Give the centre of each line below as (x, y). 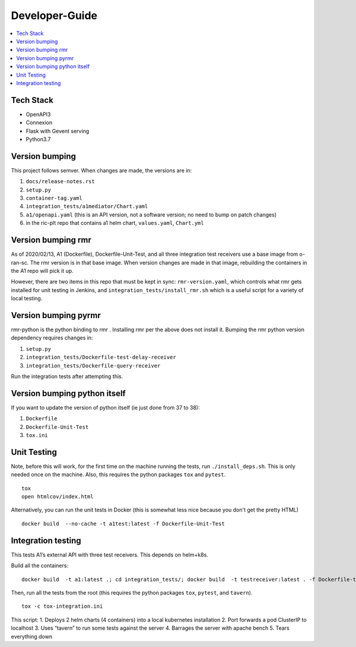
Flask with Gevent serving (58, 131)
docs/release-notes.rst (60, 182)
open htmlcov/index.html (58, 497)
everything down (32, 636)
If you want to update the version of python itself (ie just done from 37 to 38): (105, 407)
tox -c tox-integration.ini (62, 606)
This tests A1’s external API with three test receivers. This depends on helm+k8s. (110, 555)
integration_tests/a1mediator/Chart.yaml (87, 206)
